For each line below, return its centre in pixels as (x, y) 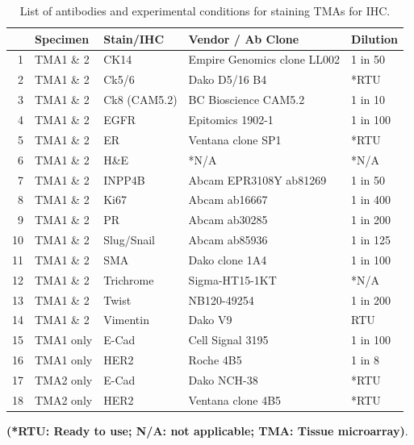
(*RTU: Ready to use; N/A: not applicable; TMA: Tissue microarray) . (207, 430)
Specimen (62, 38)
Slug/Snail (129, 240)
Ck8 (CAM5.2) (140, 100)
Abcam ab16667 (228, 200)
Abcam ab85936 (228, 240)
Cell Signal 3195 (228, 340)
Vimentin (126, 320)
